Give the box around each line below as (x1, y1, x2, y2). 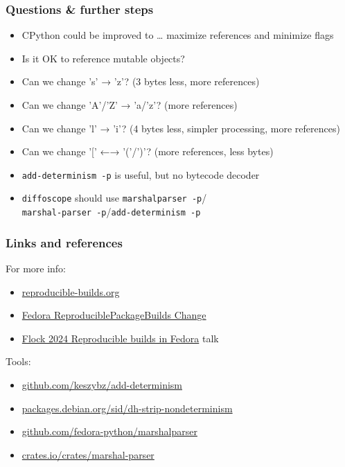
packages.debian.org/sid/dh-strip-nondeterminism (21, 400, 233, 415)
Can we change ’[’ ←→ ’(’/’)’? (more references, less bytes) (21, 144, 274, 159)
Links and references (6, 233, 123, 251)
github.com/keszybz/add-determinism (21, 377, 182, 391)
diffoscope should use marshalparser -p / (21, 191, 207, 205)
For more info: (6, 261, 67, 275)
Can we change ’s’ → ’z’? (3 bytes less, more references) (21, 74, 260, 89)
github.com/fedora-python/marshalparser (21, 424, 197, 439)
